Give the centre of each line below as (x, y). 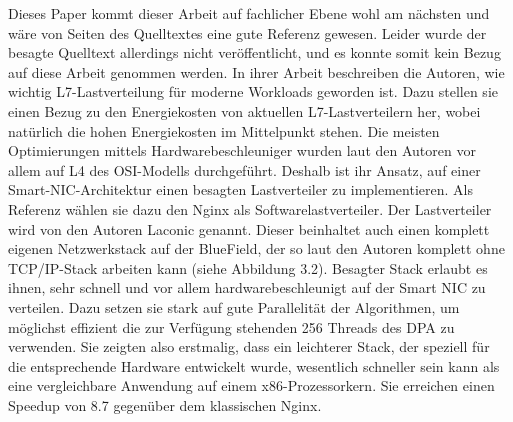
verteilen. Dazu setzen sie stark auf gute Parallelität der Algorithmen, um (234, 306)
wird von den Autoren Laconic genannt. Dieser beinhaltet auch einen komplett (249, 228)
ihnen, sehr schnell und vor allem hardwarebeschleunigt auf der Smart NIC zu (247, 287)
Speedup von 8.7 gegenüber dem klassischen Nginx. (165, 404)
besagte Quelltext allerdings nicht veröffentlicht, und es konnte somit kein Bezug (254, 52)
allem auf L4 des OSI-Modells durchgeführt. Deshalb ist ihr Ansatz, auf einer (244, 169)
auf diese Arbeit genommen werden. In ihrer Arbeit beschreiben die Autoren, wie (256, 71)
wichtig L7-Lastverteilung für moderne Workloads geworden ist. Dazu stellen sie (253, 91)
